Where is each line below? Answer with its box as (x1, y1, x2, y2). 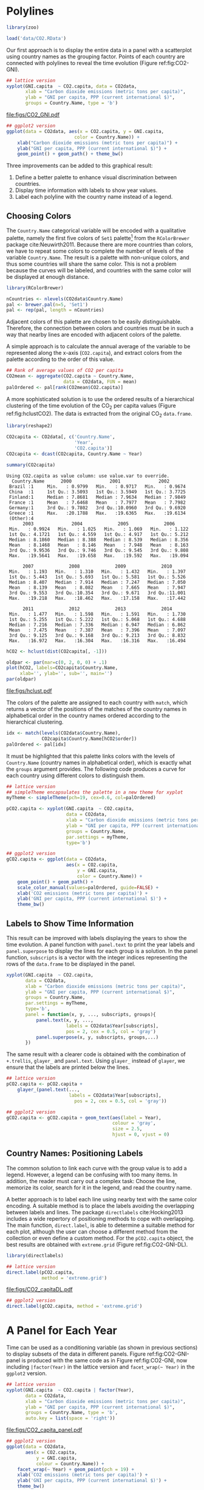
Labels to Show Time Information (6, 918, 134, 929)
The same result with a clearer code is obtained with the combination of (6, 1051, 186, 1058)
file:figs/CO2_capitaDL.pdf (6, 1286, 73, 1293)
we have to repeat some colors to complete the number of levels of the (6, 247, 184, 255)
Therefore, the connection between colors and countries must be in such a (6, 324, 194, 332)
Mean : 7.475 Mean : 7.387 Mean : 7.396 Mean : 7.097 (8, 627, 186, 633)
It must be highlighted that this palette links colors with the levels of (6, 752, 175, 760)
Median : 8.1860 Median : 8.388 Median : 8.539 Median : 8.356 (8, 537, 189, 543)
